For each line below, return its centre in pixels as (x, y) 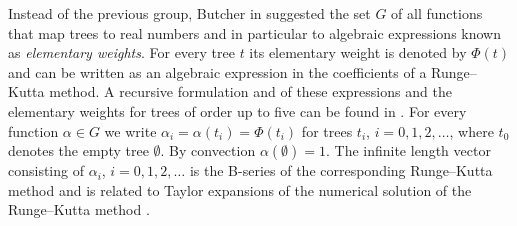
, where (471, 130)
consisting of (46, 170)
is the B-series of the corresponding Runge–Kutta (341, 170)
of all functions (437, 13)
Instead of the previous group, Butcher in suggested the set (189, 13)
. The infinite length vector (408, 150)
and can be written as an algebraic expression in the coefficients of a (217, 71)
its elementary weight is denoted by (358, 52)
